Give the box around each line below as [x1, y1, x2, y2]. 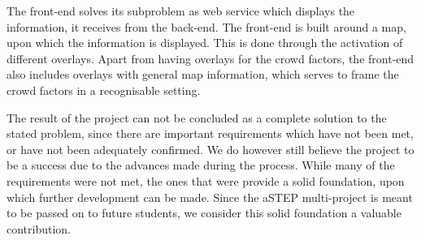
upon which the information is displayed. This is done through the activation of [7, 34, 403, 51]
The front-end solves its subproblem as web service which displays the [7, 2, 355, 19]
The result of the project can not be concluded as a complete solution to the [7, 109, 387, 126]
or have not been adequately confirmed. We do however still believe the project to [7, 140, 414, 157]
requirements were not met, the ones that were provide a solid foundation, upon [7, 172, 405, 189]
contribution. [7, 220, 72, 237]
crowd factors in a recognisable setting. [7, 81, 201, 98]
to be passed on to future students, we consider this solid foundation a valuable [7, 204, 401, 221]
